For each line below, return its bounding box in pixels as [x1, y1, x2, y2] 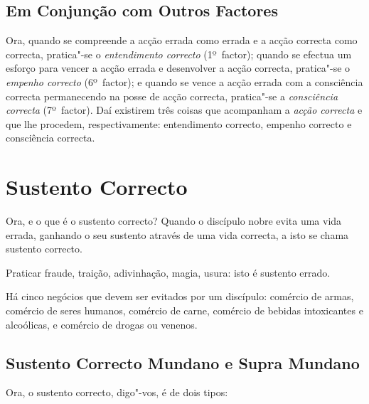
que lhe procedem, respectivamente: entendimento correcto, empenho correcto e [6, 116, 352, 131]
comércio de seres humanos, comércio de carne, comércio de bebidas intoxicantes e [6, 303, 363, 318]
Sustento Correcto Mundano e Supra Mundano [6, 351, 360, 373]
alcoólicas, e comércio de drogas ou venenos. [6, 317, 198, 331]
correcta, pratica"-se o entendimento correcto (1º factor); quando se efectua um [6, 46, 352, 61]
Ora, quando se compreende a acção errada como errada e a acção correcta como [6, 33, 358, 48]
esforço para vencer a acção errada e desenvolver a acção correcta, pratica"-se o [6, 60, 351, 75]
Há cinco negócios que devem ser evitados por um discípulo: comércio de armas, [6, 289, 354, 304]
